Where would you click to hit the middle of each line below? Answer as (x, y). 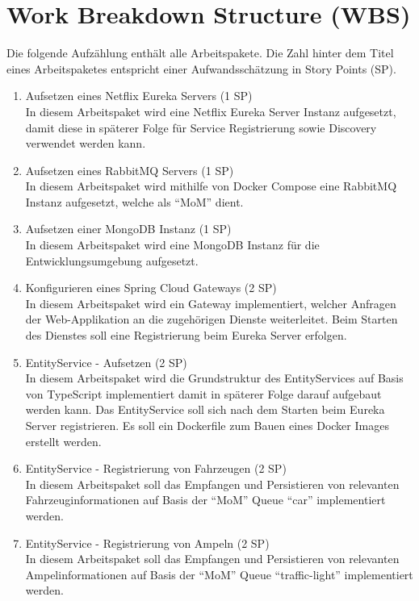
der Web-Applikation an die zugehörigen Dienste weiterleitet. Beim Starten (212, 319)
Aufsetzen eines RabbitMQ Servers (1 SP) (130, 170)
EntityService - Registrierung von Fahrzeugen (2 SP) (156, 468)
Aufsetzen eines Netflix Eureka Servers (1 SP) (139, 96)
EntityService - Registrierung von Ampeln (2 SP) (147, 543)
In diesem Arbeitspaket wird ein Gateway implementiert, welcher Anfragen (211, 303)
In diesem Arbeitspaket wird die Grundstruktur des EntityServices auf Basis (214, 378)
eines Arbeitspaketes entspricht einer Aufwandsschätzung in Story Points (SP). (201, 68)
